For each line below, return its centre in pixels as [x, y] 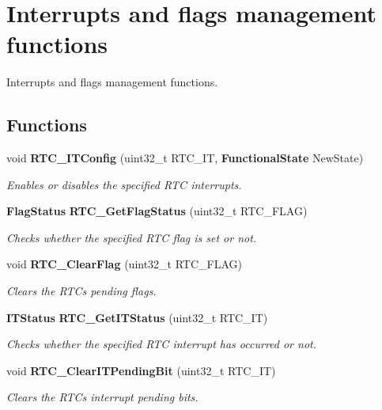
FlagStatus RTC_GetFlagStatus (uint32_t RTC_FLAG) [157, 211]
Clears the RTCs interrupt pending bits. [102, 397]
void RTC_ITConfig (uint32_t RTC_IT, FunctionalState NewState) [185, 158]
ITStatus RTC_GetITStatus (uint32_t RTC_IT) [137, 317]
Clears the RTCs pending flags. [81, 291]
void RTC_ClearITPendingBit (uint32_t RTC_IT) [141, 370]
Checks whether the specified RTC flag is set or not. [132, 237]
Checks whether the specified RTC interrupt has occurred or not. [162, 344]
